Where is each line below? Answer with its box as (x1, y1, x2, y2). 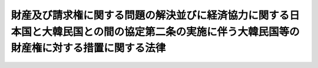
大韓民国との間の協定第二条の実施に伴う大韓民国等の (42, 25, 300, 38)
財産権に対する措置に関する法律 (11, 42, 166, 55)
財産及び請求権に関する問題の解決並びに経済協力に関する (11, 9, 290, 22)
